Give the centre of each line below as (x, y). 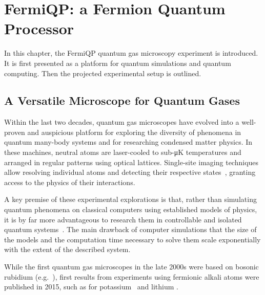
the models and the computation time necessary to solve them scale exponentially (132, 239)
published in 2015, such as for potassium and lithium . (91, 287)
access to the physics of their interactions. (70, 182)
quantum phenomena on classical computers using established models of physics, (131, 209)
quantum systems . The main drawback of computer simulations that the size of (130, 229)
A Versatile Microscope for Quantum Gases (122, 100)
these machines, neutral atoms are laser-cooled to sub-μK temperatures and (123, 152)
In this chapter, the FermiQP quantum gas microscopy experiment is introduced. (131, 53)
